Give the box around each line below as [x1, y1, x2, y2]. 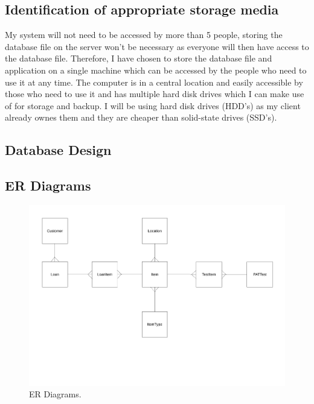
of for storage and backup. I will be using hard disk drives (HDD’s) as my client [5, 99, 301, 112]
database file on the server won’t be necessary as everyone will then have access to [5, 40, 309, 52]
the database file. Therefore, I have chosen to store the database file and [5, 52, 272, 65]
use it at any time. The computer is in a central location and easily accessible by [5, 75, 303, 88]
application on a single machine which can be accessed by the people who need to [5, 63, 307, 76]
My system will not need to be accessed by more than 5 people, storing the [5, 28, 283, 41]
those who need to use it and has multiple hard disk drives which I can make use [5, 87, 304, 100]
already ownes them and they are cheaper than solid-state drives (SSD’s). [5, 111, 277, 124]
